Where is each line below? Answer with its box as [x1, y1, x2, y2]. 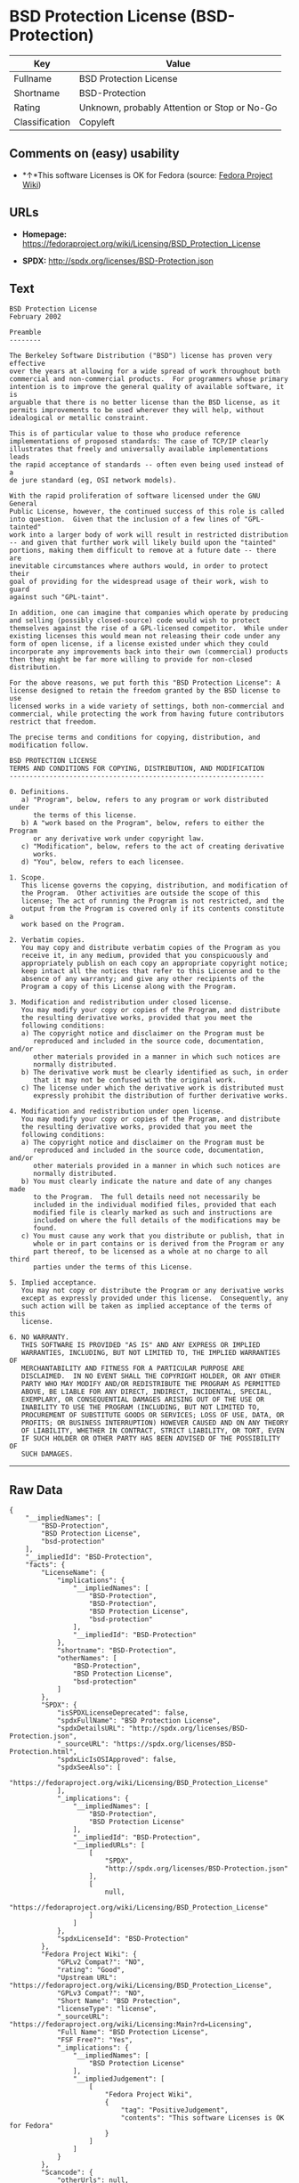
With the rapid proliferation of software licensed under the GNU [9, 491, 261, 500]
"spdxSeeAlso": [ [56, 1763, 122, 1773]
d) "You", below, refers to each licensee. [20, 857, 185, 867]
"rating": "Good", [56, 1966, 125, 1975]
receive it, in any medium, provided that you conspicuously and [20, 951, 269, 961]
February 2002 [9, 312, 62, 321]
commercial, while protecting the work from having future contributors [9, 710, 285, 718]
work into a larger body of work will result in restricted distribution [9, 531, 289, 540]
